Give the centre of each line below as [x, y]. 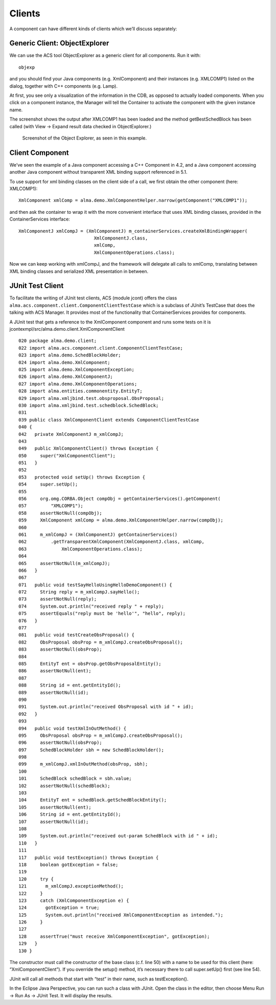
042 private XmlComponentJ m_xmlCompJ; [71, 434]
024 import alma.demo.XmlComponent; [64, 362]
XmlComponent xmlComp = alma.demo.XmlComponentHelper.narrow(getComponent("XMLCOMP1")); [133, 200]
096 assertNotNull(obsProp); [60, 743]
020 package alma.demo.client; [58, 341]
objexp [27, 67]
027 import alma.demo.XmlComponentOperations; [78, 384]
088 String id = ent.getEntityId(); [70, 685]
